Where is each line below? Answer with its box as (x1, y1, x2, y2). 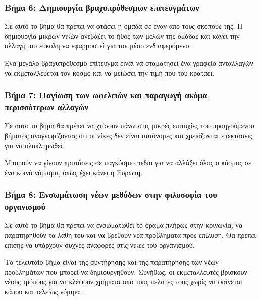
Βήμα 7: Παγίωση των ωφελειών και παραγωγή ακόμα (5, 89, 207, 102)
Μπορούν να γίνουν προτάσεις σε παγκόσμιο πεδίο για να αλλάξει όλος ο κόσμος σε (5, 157, 251, 168)
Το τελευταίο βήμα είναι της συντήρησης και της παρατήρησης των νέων (5, 257, 219, 267)
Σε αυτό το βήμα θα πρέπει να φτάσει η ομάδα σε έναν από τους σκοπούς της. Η (5, 21, 243, 31)
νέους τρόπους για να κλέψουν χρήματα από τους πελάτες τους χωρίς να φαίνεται (5, 276, 242, 287)
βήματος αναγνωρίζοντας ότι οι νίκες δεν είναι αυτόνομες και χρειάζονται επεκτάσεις (5, 130, 252, 140)
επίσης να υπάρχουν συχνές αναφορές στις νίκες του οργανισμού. (5, 239, 195, 250)
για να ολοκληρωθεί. (5, 140, 65, 151)
